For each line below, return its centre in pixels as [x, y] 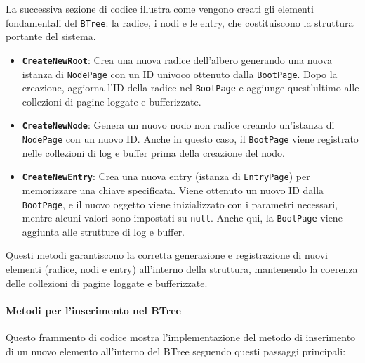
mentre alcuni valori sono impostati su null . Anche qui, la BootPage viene [182, 218]
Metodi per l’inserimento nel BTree [93, 310]
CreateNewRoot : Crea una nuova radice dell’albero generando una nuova [177, 59]
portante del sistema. [51, 36]
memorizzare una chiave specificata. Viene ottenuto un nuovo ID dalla [173, 190]
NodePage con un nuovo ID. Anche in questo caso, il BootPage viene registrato [190, 139]
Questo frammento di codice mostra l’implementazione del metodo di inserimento [181, 337]
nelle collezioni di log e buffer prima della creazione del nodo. [154, 152]
